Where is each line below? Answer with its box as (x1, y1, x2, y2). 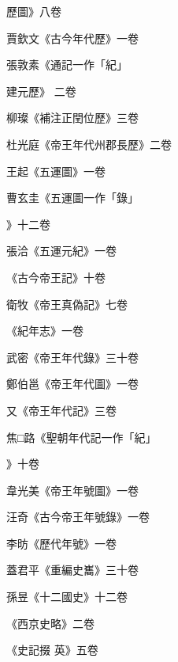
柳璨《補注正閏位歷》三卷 (6, 109, 139, 126)
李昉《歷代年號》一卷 (6, 535, 117, 551)
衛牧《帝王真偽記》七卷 (6, 295, 128, 312)
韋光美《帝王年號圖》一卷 (6, 481, 139, 498)
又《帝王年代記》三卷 (6, 401, 117, 418)
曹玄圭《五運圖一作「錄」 (6, 189, 139, 206)
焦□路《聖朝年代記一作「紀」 (6, 428, 157, 445)
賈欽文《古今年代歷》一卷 (6, 29, 139, 46)
